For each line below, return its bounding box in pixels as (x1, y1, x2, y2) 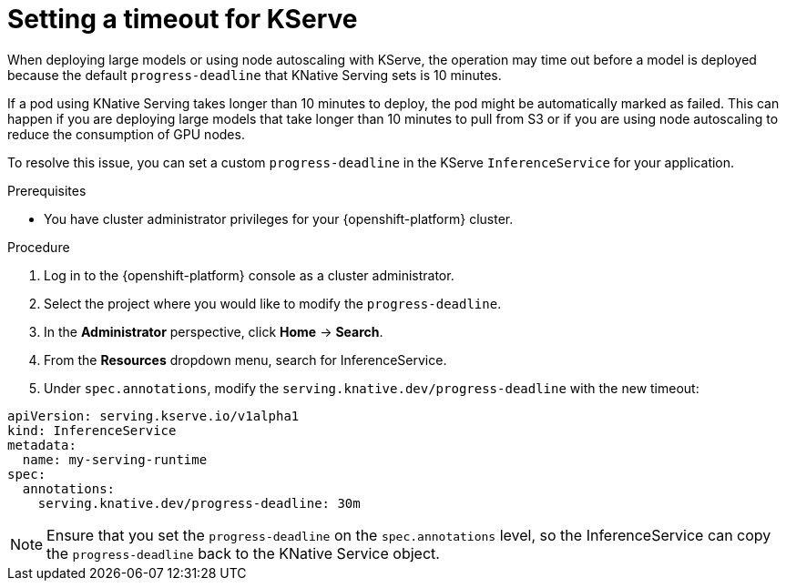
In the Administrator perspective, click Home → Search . (44, 323, 383, 340)
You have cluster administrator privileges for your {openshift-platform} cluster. (44, 210, 514, 227)
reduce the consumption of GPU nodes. (7, 126, 245, 142)
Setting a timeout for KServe (7, 4, 358, 35)
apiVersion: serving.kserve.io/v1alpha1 (7, 408, 300, 423)
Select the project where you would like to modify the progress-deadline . (44, 295, 502, 311)
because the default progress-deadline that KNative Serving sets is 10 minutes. (7, 66, 502, 83)
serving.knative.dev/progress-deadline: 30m (37, 495, 361, 511)
